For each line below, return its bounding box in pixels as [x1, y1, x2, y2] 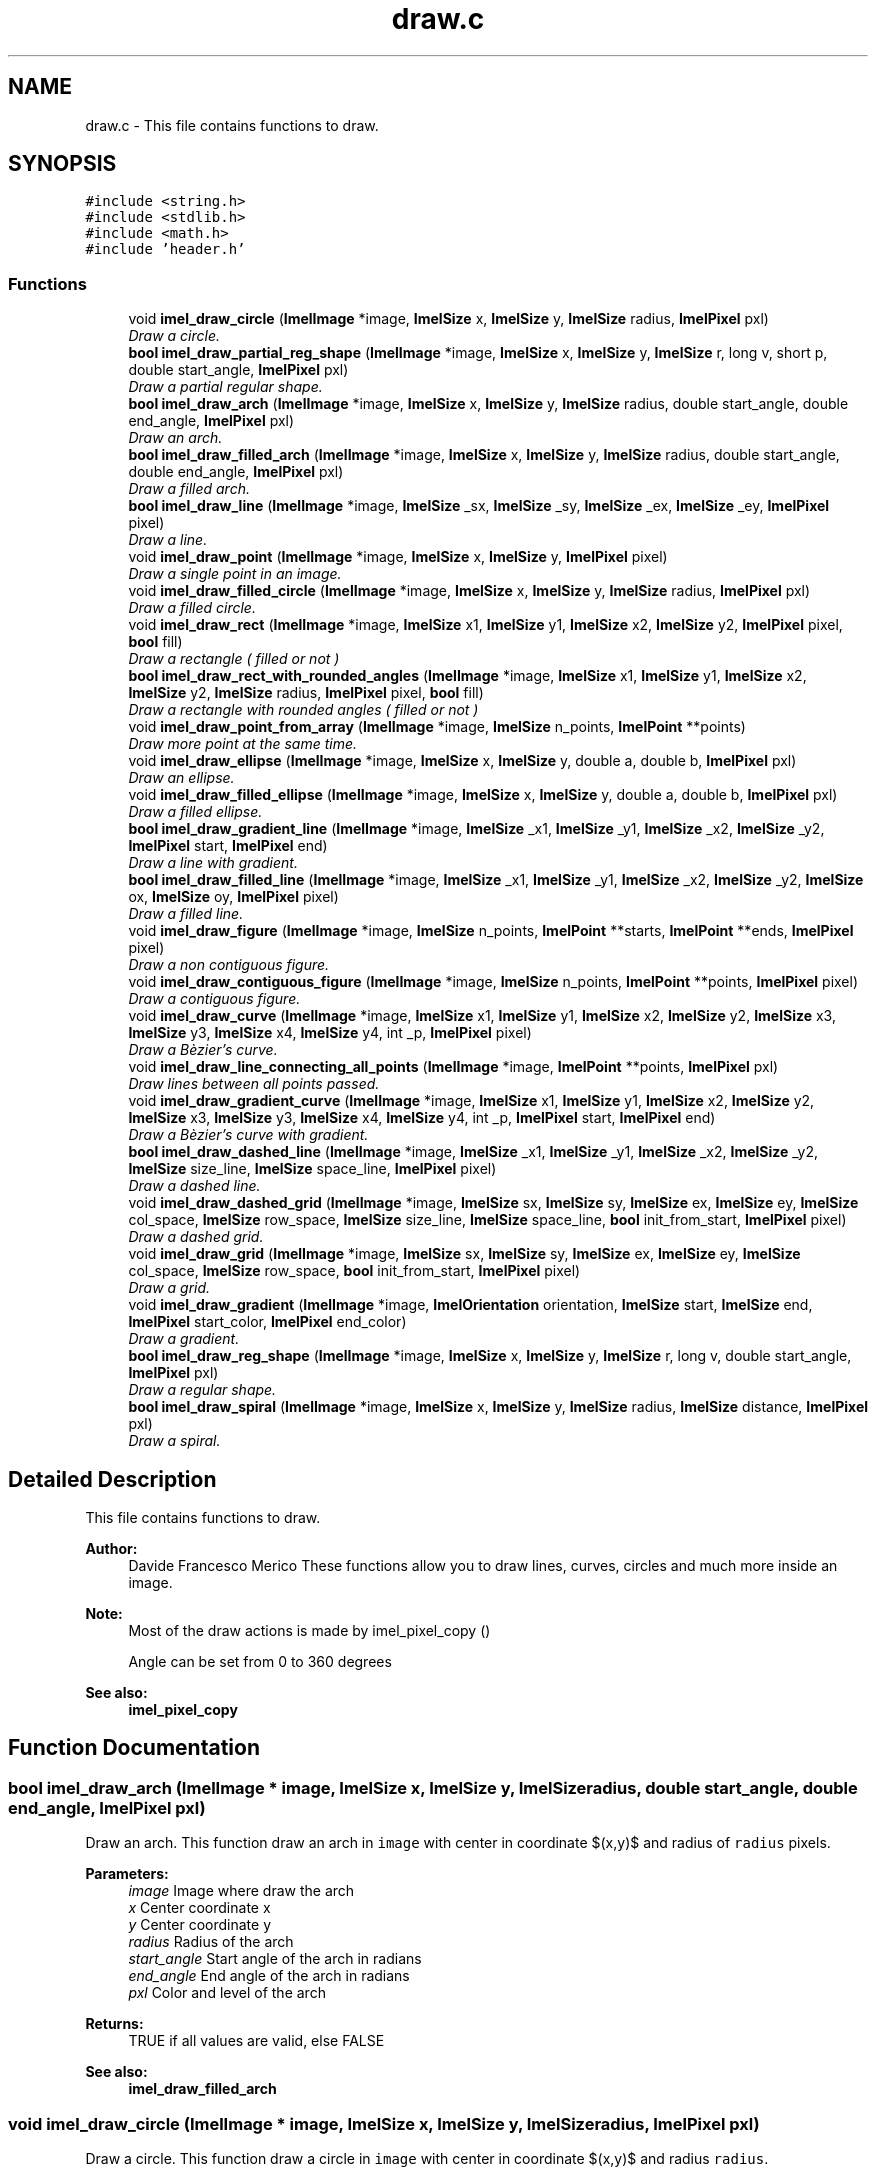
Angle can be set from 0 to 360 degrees [128, 1653, 392, 1671]
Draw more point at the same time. [128, 735, 357, 753]
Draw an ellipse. [128, 769, 235, 787]
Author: [85, 1540, 138, 1558]
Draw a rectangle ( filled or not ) [128, 650, 340, 668]
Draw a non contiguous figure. [128, 956, 330, 974]
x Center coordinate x [128, 1899, 271, 1917]
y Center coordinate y [128, 1916, 272, 1934]
